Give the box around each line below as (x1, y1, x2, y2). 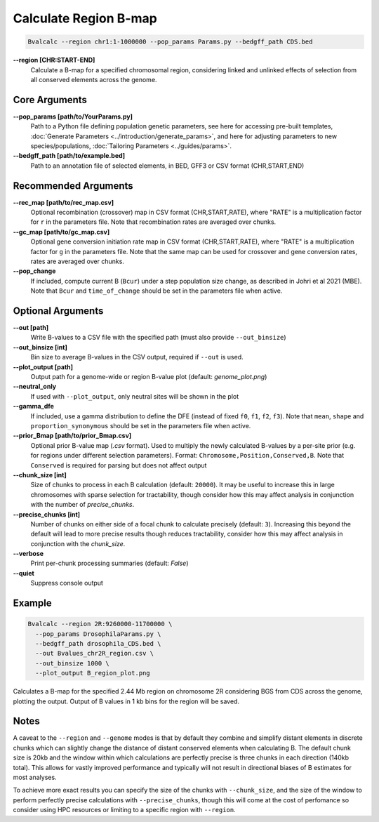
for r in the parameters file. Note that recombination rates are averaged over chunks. (30, 218, 277, 226)
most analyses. (13, 773, 57, 782)
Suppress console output (30, 579, 103, 588)
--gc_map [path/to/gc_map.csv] (13, 227, 110, 236)
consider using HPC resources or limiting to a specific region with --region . (13, 806, 236, 814)
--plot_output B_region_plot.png (35, 669, 150, 677)
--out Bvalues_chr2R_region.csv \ (35, 649, 154, 658)
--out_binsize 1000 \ (35, 659, 110, 667)
